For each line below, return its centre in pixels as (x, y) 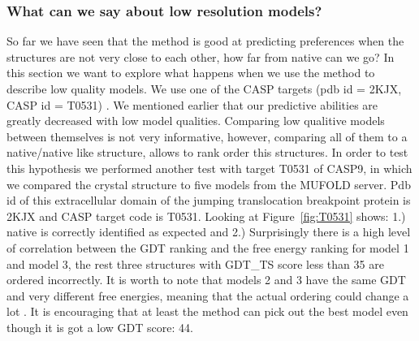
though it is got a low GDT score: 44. (100, 327)
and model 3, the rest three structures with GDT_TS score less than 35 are (195, 263)
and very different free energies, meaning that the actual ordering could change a (208, 295)
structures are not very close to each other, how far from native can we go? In (201, 56)
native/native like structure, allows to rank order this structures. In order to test (207, 152)
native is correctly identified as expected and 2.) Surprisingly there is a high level (209, 232)
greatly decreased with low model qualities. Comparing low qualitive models (196, 121)
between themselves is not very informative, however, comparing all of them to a (207, 136)
